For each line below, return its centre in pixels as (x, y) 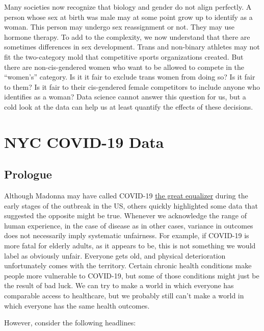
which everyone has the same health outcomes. (77, 305)
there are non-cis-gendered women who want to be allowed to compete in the (124, 67)
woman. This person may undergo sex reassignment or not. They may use (120, 27)
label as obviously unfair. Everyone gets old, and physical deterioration (115, 255)
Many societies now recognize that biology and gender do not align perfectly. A (128, 7)
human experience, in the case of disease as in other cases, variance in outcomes (129, 225)
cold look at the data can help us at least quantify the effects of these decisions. (129, 106)
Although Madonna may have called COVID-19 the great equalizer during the (126, 196)
